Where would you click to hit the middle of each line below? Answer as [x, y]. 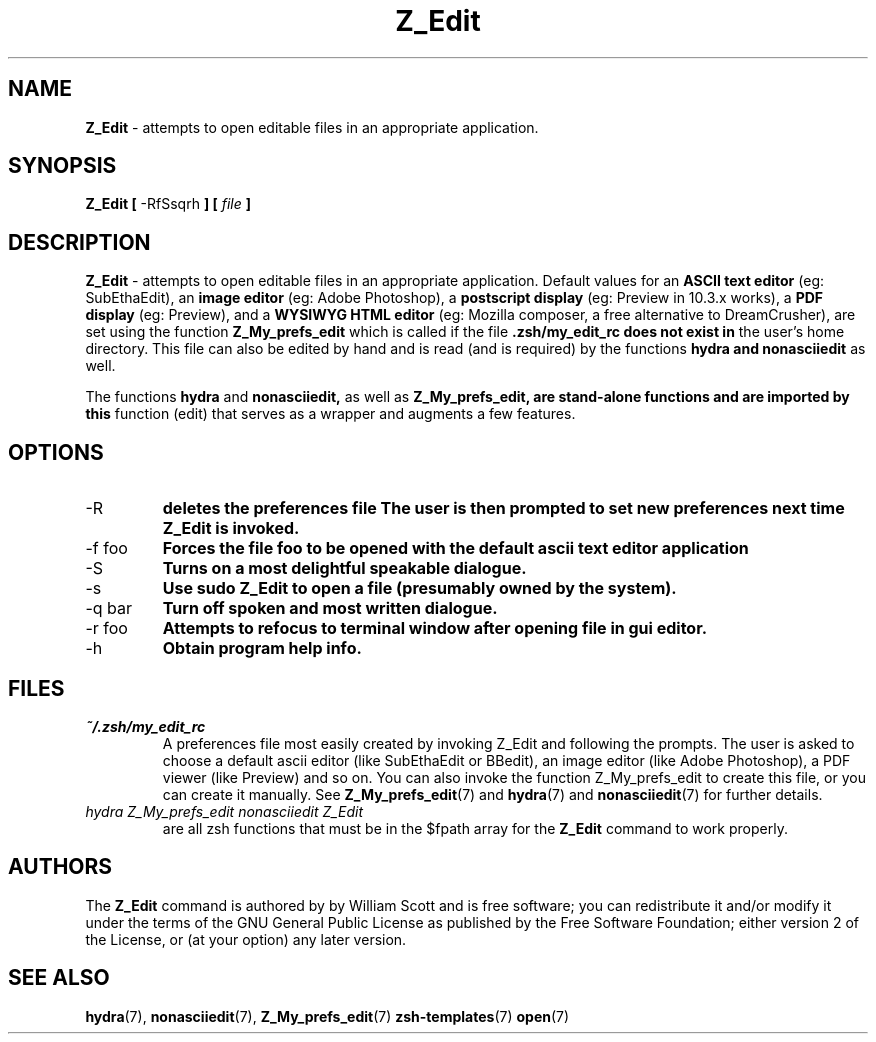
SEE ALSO [59, 978]
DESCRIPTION [79, 242]
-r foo [106, 628]
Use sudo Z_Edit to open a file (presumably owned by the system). [419, 588]
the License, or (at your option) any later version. [246, 939]
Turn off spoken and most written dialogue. [330, 608]
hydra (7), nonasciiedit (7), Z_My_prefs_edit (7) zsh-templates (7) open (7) [327, 1016]
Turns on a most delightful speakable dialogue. [344, 568]
